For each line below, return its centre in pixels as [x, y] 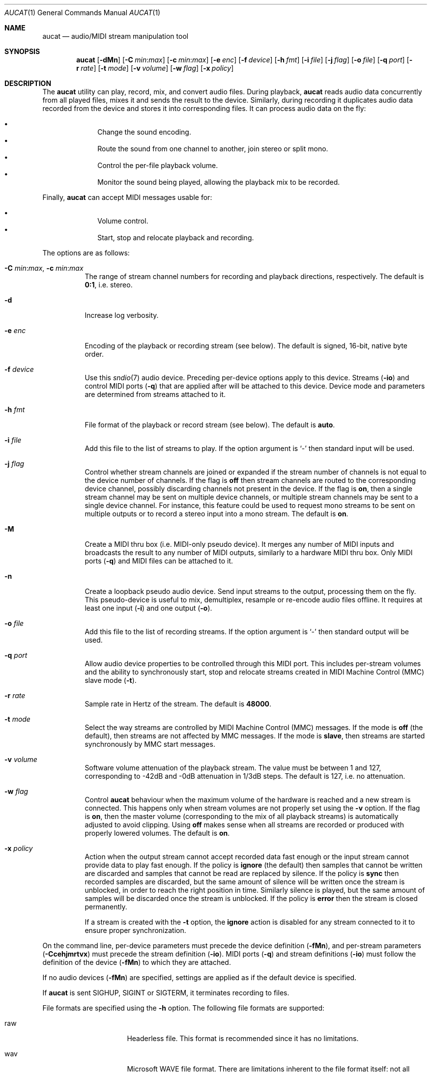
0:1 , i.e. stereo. [109, 285]
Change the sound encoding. [144, 132]
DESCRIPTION [28, 83]
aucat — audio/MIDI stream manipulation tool [115, 36]
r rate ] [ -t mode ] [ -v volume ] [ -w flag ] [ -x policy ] [155, 68]
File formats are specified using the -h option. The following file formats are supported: [184, 1008]
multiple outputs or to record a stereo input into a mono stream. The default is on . [216, 514]
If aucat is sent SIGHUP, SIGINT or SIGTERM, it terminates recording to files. [166, 993]
